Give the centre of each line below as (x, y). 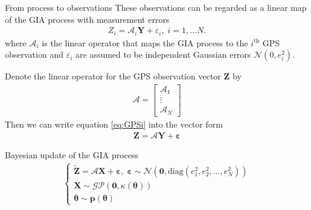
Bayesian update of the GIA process (72, 154)
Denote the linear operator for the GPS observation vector (113, 76)
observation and (34, 54)
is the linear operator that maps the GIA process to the (145, 42)
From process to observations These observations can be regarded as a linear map (156, 7)
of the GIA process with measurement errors (87, 19)
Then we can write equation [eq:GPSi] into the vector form (114, 124)
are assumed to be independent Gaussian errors (163, 54)
